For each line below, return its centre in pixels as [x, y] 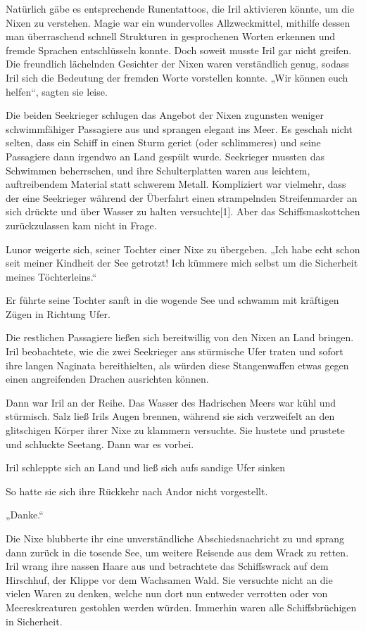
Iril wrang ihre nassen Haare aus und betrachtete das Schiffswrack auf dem [167, 566]
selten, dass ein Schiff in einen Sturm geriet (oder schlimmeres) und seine [163, 142]
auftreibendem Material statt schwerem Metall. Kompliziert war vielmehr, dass [176, 184]
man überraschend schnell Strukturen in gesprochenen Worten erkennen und [171, 36]
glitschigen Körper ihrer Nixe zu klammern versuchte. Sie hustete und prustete [175, 430]
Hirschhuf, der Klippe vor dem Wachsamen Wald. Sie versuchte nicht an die [169, 579]
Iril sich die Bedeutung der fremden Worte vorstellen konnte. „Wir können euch [177, 77]
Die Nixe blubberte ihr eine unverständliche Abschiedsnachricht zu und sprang [175, 538]
